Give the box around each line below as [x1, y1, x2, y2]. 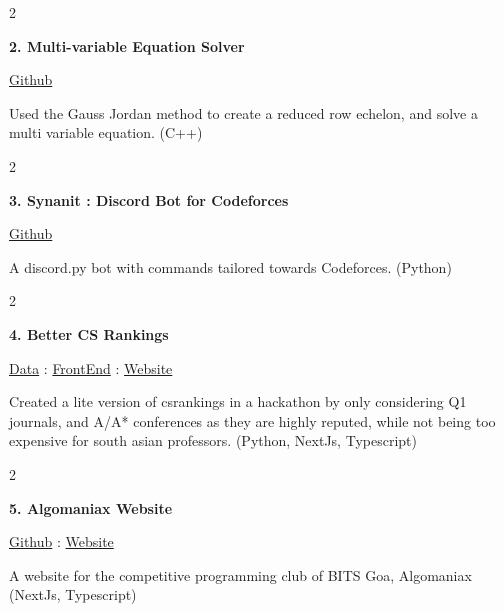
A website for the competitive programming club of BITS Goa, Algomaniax [9, 564, 472, 585]
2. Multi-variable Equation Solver [9, 35, 245, 56]
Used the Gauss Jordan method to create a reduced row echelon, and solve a [9, 102, 478, 123]
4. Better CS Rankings [9, 323, 169, 344]
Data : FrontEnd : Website [9, 357, 173, 378]
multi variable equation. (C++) [9, 122, 203, 143]
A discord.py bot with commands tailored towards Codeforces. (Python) [9, 256, 452, 277]
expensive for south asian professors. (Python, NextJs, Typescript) [9, 430, 417, 451]
